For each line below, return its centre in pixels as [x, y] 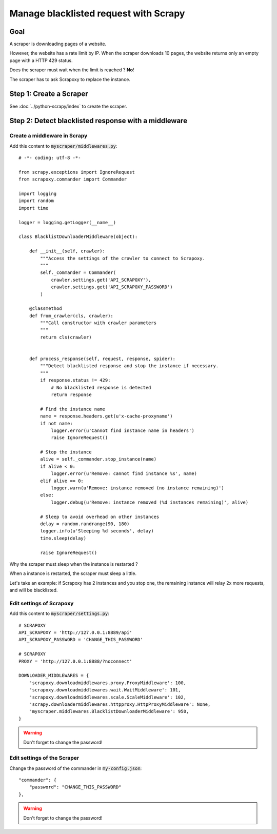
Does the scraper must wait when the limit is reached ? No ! [72, 70]
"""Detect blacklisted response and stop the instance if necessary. [130, 366]
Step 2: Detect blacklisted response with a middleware [98, 121]
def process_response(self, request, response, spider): [102, 359]
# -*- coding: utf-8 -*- [50, 158]
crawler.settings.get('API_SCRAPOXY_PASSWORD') [112, 287]
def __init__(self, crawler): [67, 251]
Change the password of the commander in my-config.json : [76, 768]
